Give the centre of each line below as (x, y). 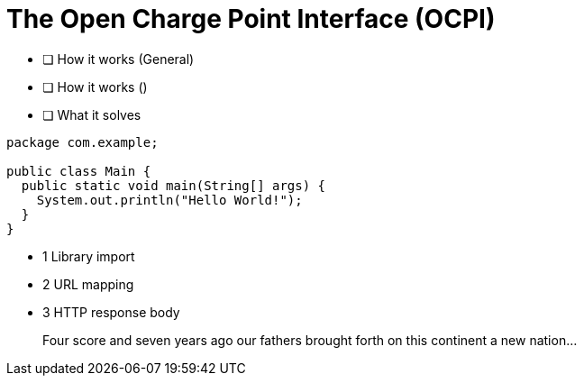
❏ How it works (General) (119, 59)
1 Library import (89, 256)
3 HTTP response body (111, 312)
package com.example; (82, 142)
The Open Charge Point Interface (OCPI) (251, 19)
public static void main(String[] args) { (173, 185)
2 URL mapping (88, 284)
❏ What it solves (92, 114)
